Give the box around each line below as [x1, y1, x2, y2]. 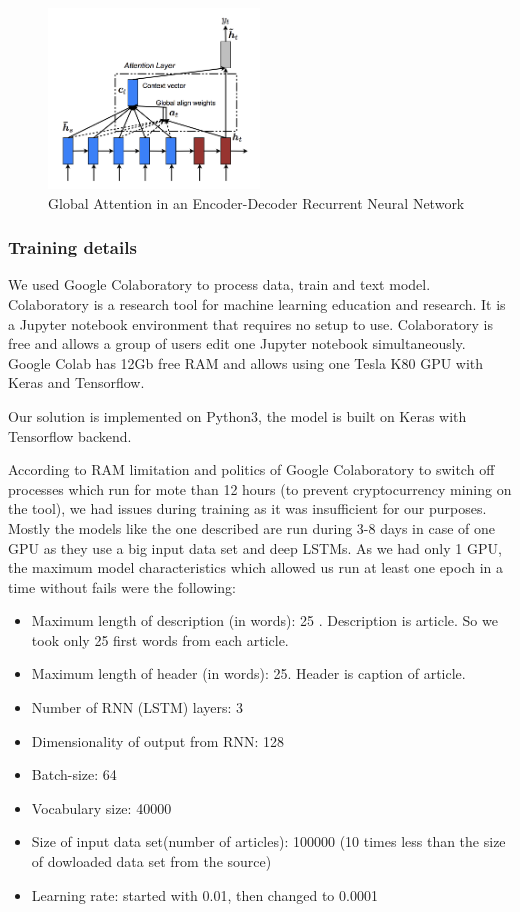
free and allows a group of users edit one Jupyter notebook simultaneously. [8, 333, 466, 354]
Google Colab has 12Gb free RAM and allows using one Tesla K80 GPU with [8, 352, 484, 373]
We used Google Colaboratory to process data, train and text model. [8, 274, 431, 295]
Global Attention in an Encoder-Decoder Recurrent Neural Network [48, 192, 465, 213]
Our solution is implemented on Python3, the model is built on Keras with [8, 405, 467, 426]
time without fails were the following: [8, 576, 237, 597]
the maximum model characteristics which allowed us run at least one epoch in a [8, 557, 504, 578]
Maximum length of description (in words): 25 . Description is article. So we [31, 610, 498, 631]
